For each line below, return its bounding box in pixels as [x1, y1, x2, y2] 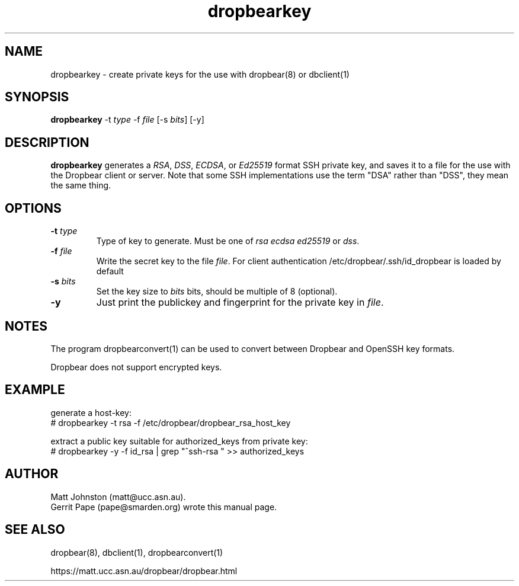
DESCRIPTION [5, 135, 89, 150]
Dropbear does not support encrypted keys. [50, 361, 222, 372]
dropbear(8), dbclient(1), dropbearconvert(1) [50, 547, 223, 558]
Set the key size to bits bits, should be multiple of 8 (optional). [96, 286, 338, 297]
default [96, 266, 124, 277]
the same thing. [50, 180, 111, 191]
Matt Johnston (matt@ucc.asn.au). [50, 491, 186, 502]
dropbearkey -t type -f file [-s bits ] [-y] [50, 114, 204, 125]
